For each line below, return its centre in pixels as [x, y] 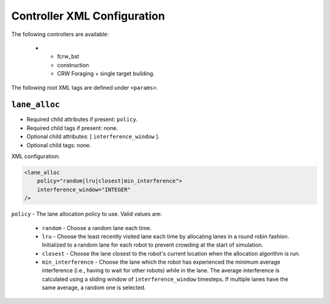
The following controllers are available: [60, 34]
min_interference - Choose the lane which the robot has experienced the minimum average [161, 262]
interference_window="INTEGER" [84, 190]
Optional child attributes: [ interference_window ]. [93, 137]
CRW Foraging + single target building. [106, 74]
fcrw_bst [68, 56]
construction [73, 65]
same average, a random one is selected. [94, 288]
